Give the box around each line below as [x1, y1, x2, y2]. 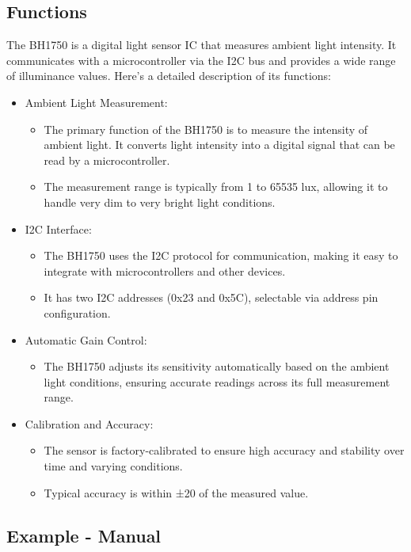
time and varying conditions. [44, 458, 183, 474]
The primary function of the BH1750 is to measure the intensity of [44, 120, 368, 137]
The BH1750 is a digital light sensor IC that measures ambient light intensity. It [6, 36, 397, 53]
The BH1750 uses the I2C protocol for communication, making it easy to [44, 247, 398, 264]
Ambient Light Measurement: [25, 93, 168, 110]
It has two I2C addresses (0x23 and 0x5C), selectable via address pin [44, 289, 379, 306]
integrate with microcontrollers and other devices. [44, 262, 286, 279]
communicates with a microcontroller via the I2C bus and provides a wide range [6, 51, 396, 68]
